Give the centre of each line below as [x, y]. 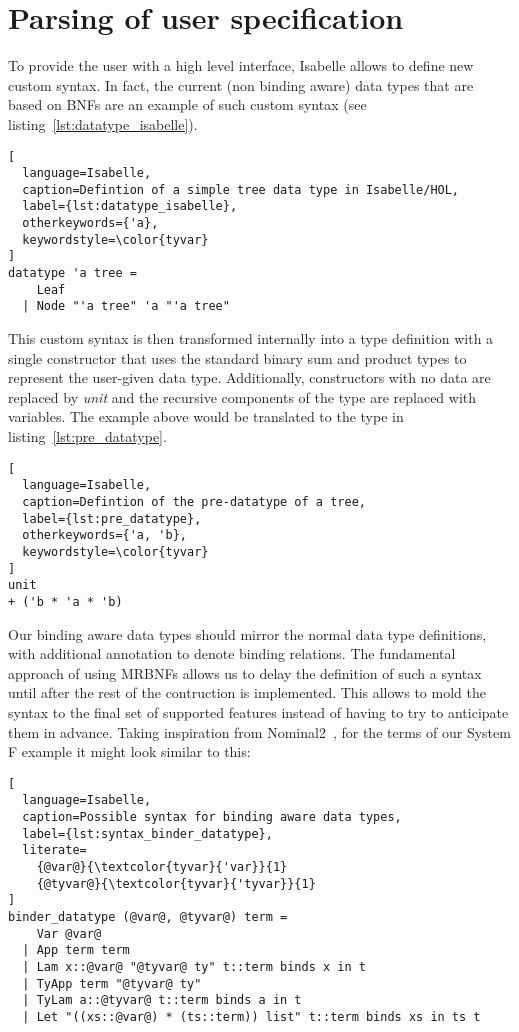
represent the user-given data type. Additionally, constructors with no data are [249, 377]
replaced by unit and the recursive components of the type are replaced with [242, 396]
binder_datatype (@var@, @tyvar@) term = [148, 916]
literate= [54, 850]
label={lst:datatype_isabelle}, [130, 206]
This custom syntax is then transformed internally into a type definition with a [251, 338]
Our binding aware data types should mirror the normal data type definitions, [247, 633]
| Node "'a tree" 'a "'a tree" [126, 306]
